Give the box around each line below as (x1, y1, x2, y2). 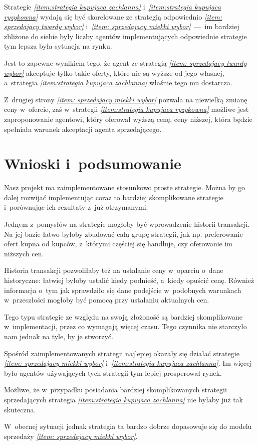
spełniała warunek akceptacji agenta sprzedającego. (4, 123, 162, 134)
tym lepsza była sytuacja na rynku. (4, 41, 112, 51)
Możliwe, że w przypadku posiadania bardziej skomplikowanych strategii (4, 384, 227, 395)
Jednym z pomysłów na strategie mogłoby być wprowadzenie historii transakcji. (4, 219, 250, 229)
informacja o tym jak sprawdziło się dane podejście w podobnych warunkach (4, 284, 241, 295)
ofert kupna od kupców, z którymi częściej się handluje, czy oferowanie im (4, 238, 233, 249)
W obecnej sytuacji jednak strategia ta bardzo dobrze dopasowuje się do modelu (4, 421, 252, 431)
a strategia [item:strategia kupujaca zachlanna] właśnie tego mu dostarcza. (4, 77, 232, 88)
